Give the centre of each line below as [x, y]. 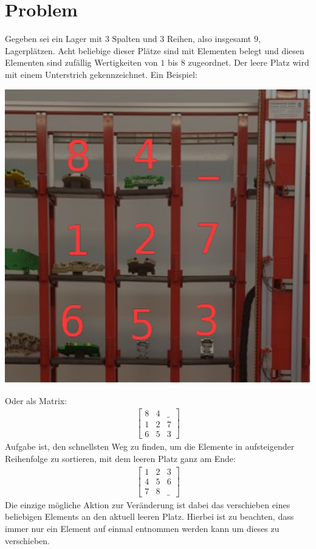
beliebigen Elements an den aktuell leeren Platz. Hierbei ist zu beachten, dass [149, 516]
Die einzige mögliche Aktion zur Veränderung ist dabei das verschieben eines [148, 504]
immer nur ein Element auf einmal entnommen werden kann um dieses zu [142, 528]
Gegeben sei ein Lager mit [54, 39]
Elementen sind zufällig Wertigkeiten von [81, 62]
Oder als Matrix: [36, 400]
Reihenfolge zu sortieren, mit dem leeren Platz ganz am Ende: [120, 459]
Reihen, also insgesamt [209, 39]
